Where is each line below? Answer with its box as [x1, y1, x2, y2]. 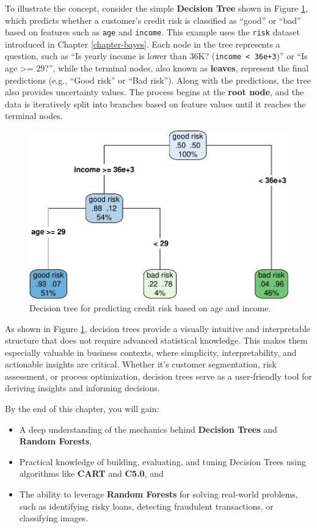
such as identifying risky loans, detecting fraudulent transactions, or [19, 499, 274, 512]
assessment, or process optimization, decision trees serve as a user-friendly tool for [5, 369, 312, 382]
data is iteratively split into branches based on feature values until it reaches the [5, 97, 306, 110]
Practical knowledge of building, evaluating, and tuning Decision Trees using [19, 455, 306, 468]
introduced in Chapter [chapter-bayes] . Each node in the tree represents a [5, 37, 280, 50]
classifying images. [19, 512, 89, 524]
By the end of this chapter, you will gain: [5, 402, 159, 415]
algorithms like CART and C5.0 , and [19, 467, 164, 480]
